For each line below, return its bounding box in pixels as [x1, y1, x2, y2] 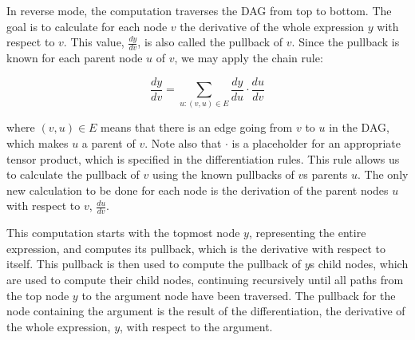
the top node [6, 287, 69, 303]
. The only [358, 166, 409, 183]
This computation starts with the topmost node [6, 224, 240, 241]
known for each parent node [6, 49, 143, 66]
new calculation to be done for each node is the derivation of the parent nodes [6, 181, 389, 198]
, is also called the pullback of [137, 34, 283, 50]
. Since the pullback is [291, 34, 400, 50]
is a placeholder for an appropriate [231, 135, 401, 151]
